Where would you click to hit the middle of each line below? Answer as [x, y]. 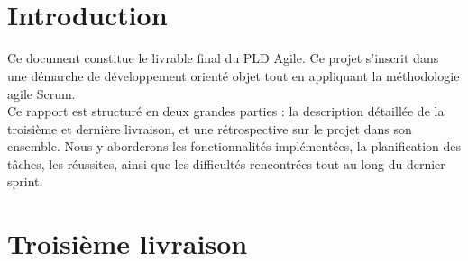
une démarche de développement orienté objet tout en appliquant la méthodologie [234, 75]
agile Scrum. [41, 93]
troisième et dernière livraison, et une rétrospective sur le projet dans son [210, 128]
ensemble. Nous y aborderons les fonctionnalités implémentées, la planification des [234, 146]
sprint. [25, 181]
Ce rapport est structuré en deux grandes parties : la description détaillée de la [226, 111]
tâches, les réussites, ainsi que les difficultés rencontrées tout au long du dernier [226, 163]
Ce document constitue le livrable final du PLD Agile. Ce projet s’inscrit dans [223, 58]
